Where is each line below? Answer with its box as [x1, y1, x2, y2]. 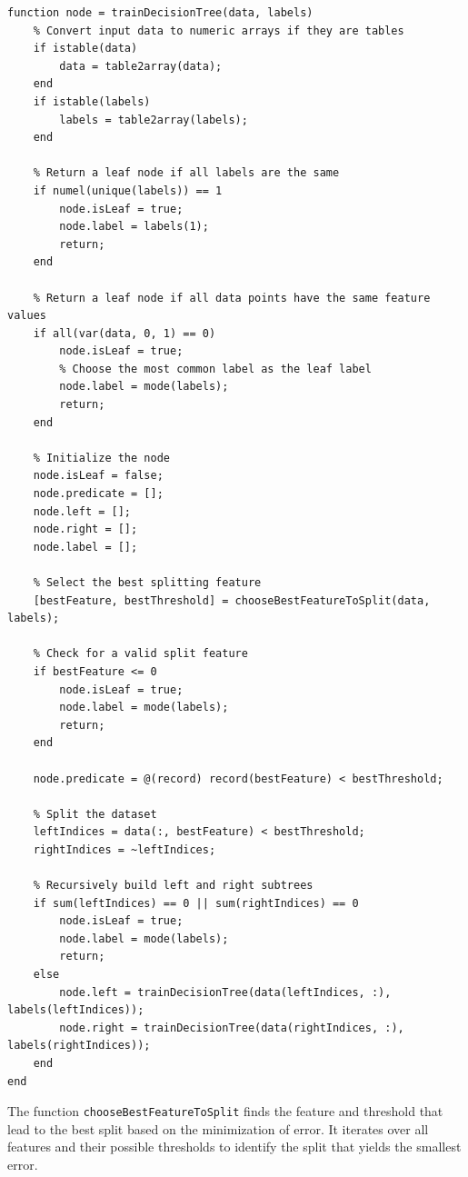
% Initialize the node [33, 451, 170, 464]
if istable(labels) [33, 95, 151, 108]
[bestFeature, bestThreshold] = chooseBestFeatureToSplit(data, [33, 593, 431, 607]
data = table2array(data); [59, 59, 223, 73]
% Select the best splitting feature [33, 576, 262, 589]
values [7, 309, 46, 323]
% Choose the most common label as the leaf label [59, 362, 372, 375]
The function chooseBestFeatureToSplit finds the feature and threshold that [7, 1102, 443, 1121]
